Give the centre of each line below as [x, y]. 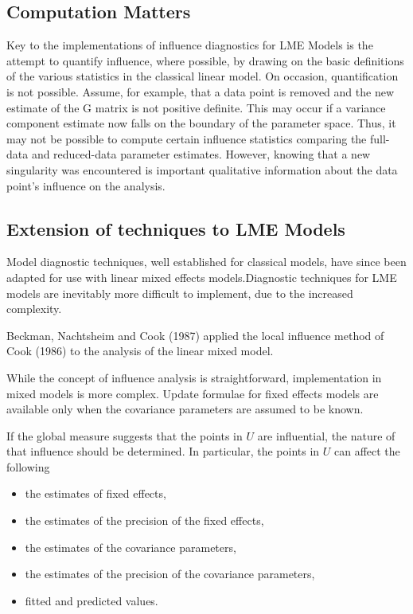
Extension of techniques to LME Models [176, 228]
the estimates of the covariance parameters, [131, 547]
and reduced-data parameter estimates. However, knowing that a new [201, 154]
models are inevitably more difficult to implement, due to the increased [180, 293]
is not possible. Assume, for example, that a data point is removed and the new [201, 91]
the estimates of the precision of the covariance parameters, [170, 574]
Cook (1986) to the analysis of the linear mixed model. [140, 351]
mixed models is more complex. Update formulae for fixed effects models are [193, 393]
